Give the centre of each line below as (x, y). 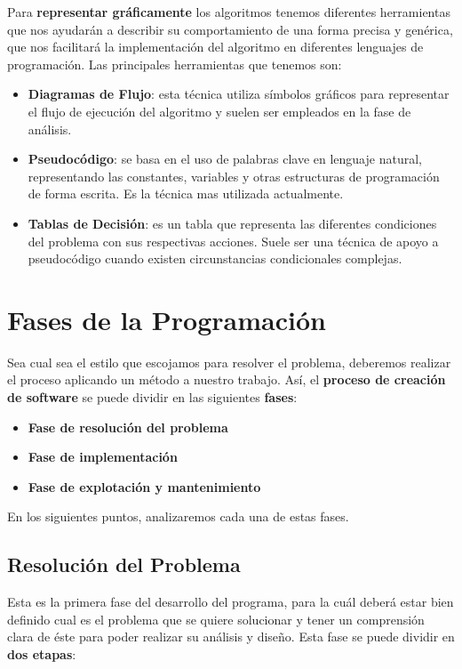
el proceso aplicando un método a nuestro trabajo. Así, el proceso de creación (227, 379)
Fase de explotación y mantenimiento (144, 486)
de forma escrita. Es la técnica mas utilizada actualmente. (186, 193)
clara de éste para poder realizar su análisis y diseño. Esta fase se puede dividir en (231, 637)
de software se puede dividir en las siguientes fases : (152, 397)
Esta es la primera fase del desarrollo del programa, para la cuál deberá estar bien (231, 602)
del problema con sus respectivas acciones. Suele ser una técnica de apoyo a (233, 241)
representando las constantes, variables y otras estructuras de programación (234, 176)
